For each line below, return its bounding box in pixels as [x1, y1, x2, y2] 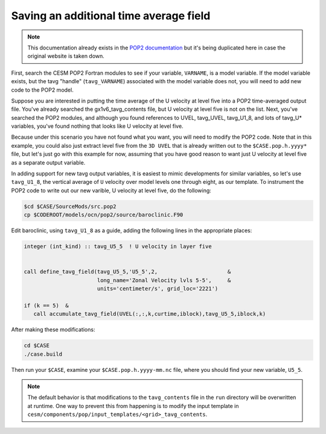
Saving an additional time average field [11, 9, 211, 22]
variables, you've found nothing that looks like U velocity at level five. [11, 122, 184, 130]
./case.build [24, 350, 63, 357]
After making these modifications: [11, 326, 95, 333]
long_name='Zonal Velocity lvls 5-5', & [97, 277, 231, 283]
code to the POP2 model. [11, 86, 74, 93]
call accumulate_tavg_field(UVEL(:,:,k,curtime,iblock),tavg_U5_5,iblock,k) [33, 310, 266, 318]
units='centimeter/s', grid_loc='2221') [97, 285, 219, 292]
